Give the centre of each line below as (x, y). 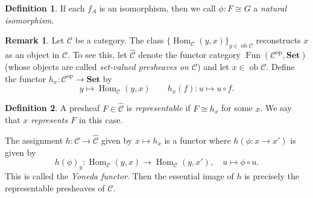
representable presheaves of (55, 187)
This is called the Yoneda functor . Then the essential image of (119, 176)
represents (49, 120)
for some (237, 108)
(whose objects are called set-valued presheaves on (97, 67)
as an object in (32, 55)
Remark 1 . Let (35, 40)
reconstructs (278, 40)
